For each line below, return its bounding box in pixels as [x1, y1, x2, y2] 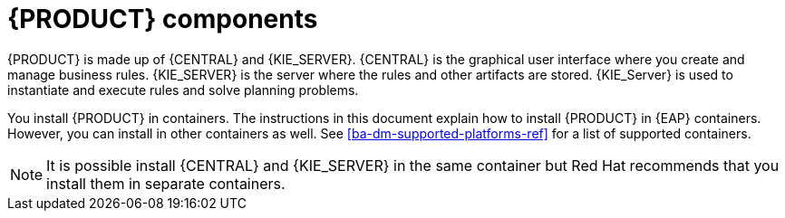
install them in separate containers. [46, 174, 286, 193]
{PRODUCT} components [7, 4, 318, 34]
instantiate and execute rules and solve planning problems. [7, 81, 359, 98]
